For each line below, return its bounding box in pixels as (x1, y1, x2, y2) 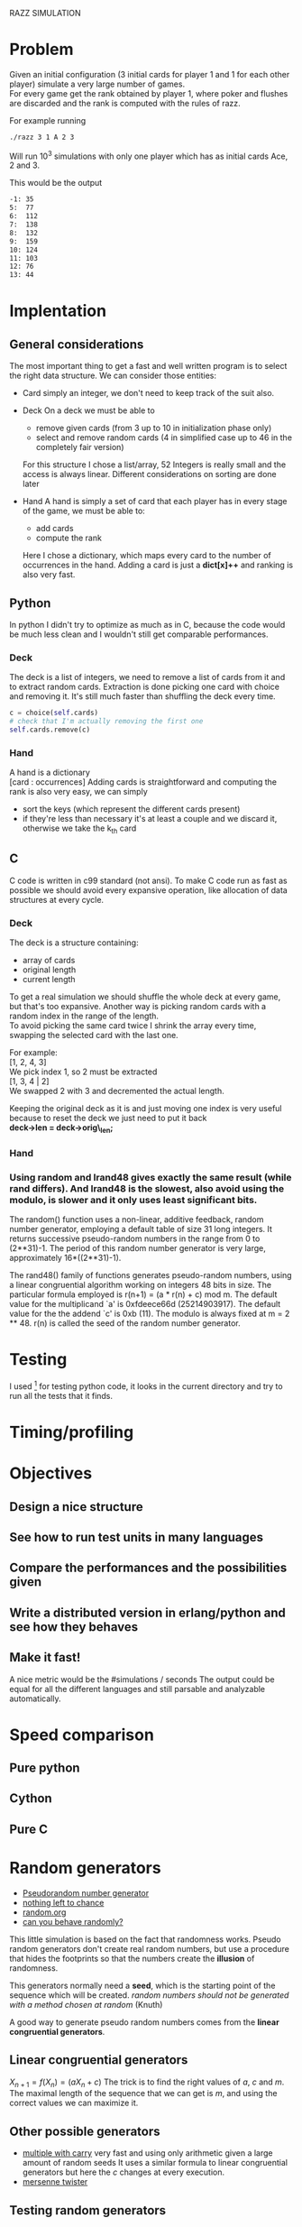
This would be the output (9, 178, 103, 189)
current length (22, 974, 76, 985)
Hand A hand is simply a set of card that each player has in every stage (22, 496, 288, 507)
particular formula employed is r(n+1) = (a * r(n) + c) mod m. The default (9, 1289, 278, 1300)
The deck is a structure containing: (9, 937, 139, 948)
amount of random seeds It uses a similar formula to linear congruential (22, 2158, 288, 2168)
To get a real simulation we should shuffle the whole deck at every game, (9, 991, 281, 1002)
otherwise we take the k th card (22, 823, 137, 836)
